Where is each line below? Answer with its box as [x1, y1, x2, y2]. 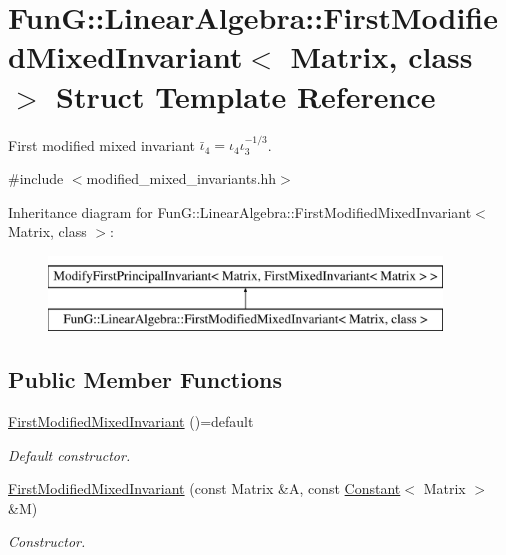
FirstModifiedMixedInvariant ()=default [8, 411, 254, 432]
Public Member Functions [8, 364, 282, 395]
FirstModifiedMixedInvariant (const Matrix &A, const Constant [8, 478, 401, 499]
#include [8, 167, 64, 188]
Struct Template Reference [56, 75, 436, 116]
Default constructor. [8, 444, 131, 465]
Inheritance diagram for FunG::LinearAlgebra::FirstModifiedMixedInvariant [8, 201, 472, 222]
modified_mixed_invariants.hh [86, 167, 277, 188]
